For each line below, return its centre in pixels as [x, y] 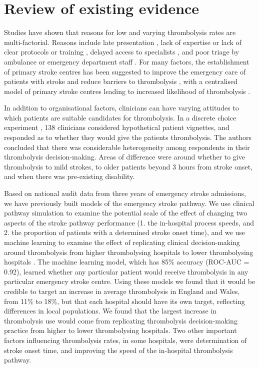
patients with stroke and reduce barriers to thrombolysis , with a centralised [121, 81]
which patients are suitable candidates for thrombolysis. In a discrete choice [120, 117]
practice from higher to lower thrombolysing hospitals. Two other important [120, 330]
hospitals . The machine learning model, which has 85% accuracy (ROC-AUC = [127, 262]
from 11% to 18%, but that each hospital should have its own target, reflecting [124, 301]
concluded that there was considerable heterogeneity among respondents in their [127, 147]
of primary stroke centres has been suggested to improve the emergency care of [125, 71]
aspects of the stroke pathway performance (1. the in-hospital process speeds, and [129, 222]
